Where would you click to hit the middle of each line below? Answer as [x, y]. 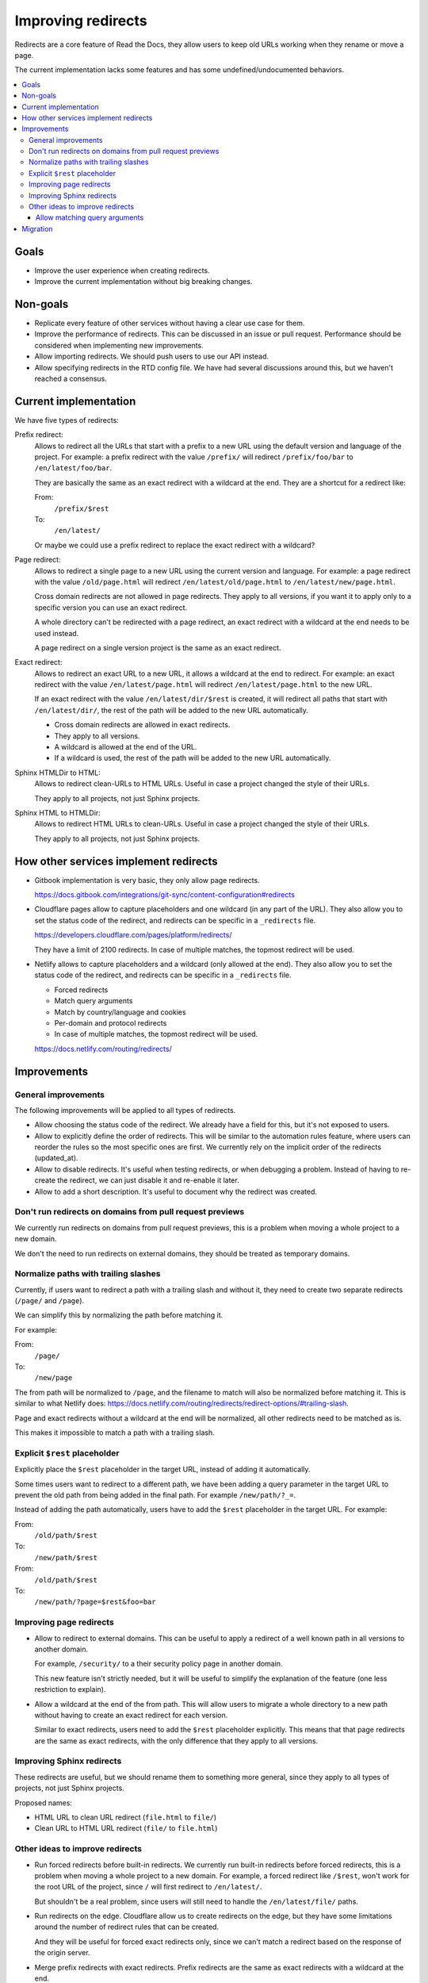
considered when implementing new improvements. [119, 345]
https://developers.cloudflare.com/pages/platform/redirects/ [133, 935]
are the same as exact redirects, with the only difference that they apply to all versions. [176, 1740]
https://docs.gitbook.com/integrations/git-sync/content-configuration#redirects [164, 895]
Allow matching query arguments [90, 217]
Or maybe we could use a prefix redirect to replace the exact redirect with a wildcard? [175, 545]
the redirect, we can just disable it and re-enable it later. [148, 1180]
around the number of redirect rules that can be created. [127, 1927]
